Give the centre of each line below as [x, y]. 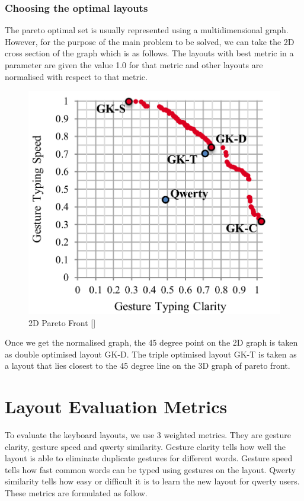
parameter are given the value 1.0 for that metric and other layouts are [134, 65]
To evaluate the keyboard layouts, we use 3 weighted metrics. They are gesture [148, 435]
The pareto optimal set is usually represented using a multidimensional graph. [147, 30]
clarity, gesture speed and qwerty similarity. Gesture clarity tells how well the [145, 446]
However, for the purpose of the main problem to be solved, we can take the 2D [150, 41]
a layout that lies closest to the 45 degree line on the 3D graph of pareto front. [148, 366]
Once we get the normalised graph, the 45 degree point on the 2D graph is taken [151, 342]
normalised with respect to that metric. [76, 76]
